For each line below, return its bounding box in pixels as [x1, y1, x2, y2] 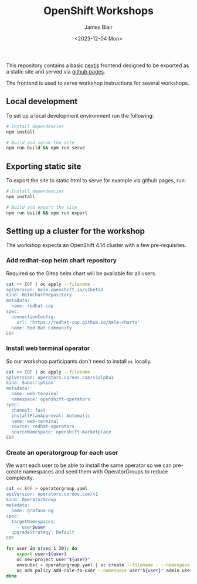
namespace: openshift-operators [11, 396, 91, 402]
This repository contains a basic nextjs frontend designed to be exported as [6, 62, 189, 69]
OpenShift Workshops [43, 4, 154, 18]
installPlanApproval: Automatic [11, 413, 91, 419]
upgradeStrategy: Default [11, 529, 75, 536]
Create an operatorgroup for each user [6, 449, 118, 457]
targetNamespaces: [11, 519, 57, 525]
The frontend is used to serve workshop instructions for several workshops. [6, 79, 189, 86]
